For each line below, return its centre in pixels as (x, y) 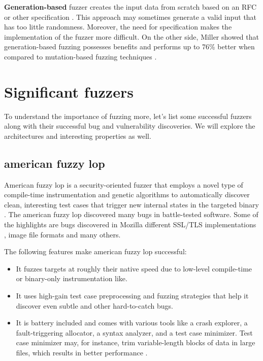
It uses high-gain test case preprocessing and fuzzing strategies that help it (132, 296)
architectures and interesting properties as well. (78, 136)
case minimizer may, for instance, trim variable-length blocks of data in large (136, 342)
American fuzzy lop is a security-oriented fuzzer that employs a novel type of (124, 184)
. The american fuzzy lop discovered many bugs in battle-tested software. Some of (131, 214)
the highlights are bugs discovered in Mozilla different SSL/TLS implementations (130, 224)
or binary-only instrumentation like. (72, 278)
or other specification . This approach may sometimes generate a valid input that (130, 17)
